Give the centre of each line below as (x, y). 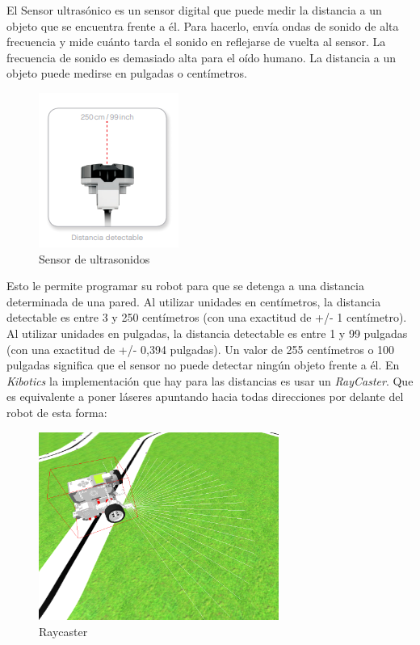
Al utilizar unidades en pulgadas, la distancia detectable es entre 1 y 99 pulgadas (207, 333)
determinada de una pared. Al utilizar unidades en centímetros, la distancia (194, 301)
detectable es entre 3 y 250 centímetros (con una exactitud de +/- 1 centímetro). (207, 317)
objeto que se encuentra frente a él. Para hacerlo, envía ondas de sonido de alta (203, 25)
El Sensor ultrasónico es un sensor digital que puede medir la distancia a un (194, 10)
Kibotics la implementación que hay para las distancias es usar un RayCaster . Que (210, 380)
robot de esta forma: (57, 412)
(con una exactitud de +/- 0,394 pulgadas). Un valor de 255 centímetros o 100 (201, 349)
